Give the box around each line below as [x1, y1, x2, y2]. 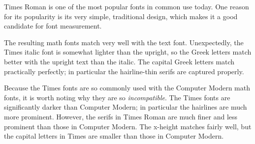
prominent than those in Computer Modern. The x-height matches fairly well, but [4, 121, 252, 131]
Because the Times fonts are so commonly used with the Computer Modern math [4, 83, 250, 93]
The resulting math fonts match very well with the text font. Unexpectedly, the [4, 37, 244, 47]
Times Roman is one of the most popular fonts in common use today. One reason [4, 1, 249, 11]
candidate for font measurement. [4, 21, 102, 31]
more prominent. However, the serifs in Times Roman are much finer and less [4, 111, 238, 121]
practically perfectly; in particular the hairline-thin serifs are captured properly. [4, 66, 244, 76]
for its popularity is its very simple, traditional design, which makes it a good [4, 11, 238, 21]
